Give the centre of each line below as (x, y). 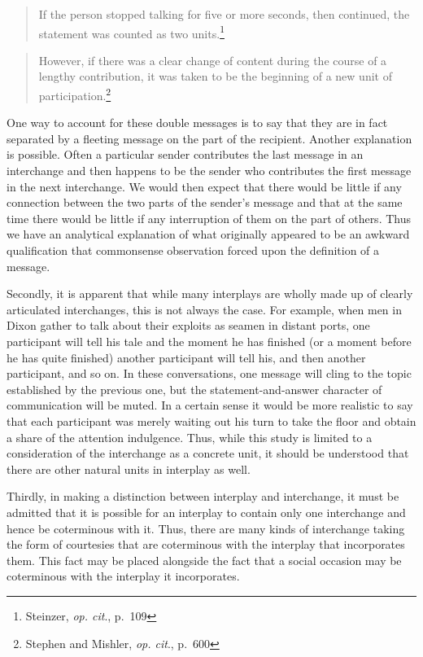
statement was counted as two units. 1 (131, 32)
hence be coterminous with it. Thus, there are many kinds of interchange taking (206, 528)
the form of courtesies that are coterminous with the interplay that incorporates (206, 544)
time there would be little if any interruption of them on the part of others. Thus (209, 218)
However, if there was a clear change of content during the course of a (213, 60)
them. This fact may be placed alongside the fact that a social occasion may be (204, 560)
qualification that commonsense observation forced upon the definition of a (193, 250)
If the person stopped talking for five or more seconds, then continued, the (224, 14)
